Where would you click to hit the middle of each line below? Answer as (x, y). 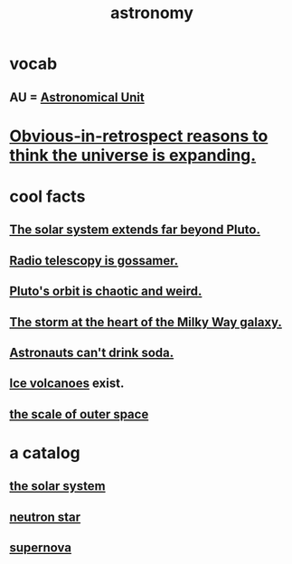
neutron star (45, 517)
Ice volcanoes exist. (67, 384)
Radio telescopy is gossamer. (94, 260)
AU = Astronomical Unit (77, 97)
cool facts (47, 196)
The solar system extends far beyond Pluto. (135, 230)
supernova (41, 548)
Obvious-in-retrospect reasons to (139, 136)
